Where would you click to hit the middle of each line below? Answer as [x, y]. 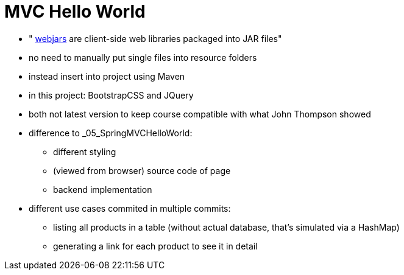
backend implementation [103, 189]
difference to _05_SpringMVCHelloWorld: [111, 133]
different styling [85, 151]
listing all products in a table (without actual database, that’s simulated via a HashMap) [226, 227]
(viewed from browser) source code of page [142, 170]
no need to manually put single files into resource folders [143, 57]
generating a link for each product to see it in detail [155, 246]
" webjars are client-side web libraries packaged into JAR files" [155, 38]
